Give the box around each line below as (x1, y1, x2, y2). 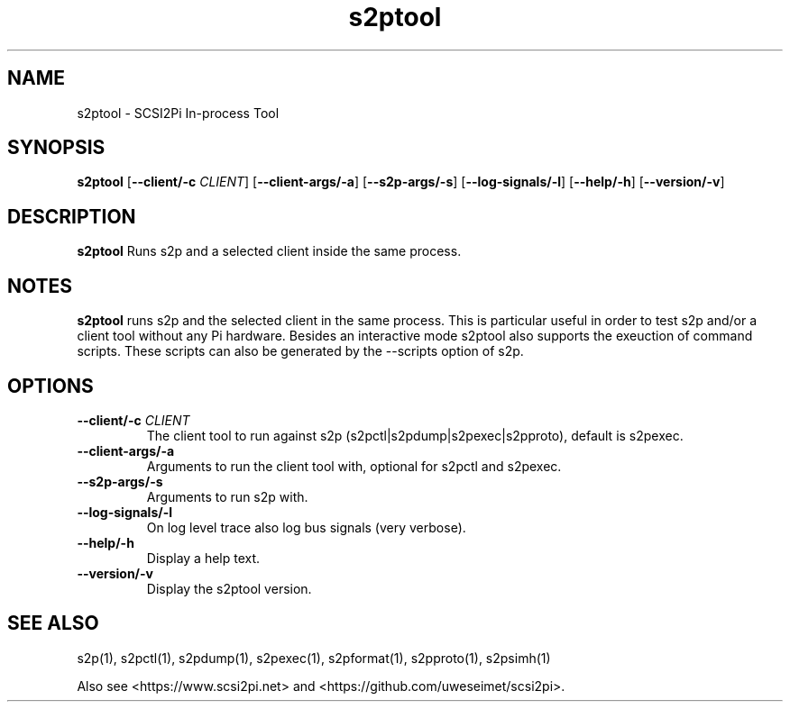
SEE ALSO (7, 612, 99, 635)
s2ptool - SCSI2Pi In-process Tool (77, 105, 280, 121)
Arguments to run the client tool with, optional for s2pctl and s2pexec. (146, 458, 562, 474)
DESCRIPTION (7, 205, 136, 228)
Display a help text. (146, 550, 261, 566)
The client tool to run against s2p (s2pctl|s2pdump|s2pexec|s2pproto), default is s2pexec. (146, 427, 684, 443)
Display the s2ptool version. (146, 580, 312, 596)
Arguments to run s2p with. (146, 488, 308, 504)
